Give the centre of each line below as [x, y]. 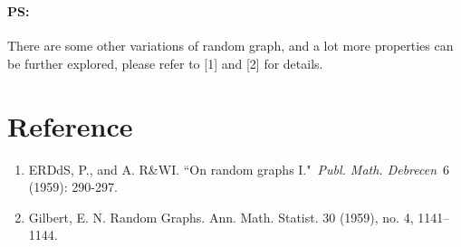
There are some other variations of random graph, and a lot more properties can [230, 46]
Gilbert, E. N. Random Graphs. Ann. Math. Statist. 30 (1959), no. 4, [221, 217]
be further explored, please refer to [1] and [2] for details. [165, 63]
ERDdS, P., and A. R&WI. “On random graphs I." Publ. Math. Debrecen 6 [239, 169]
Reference [70, 125]
